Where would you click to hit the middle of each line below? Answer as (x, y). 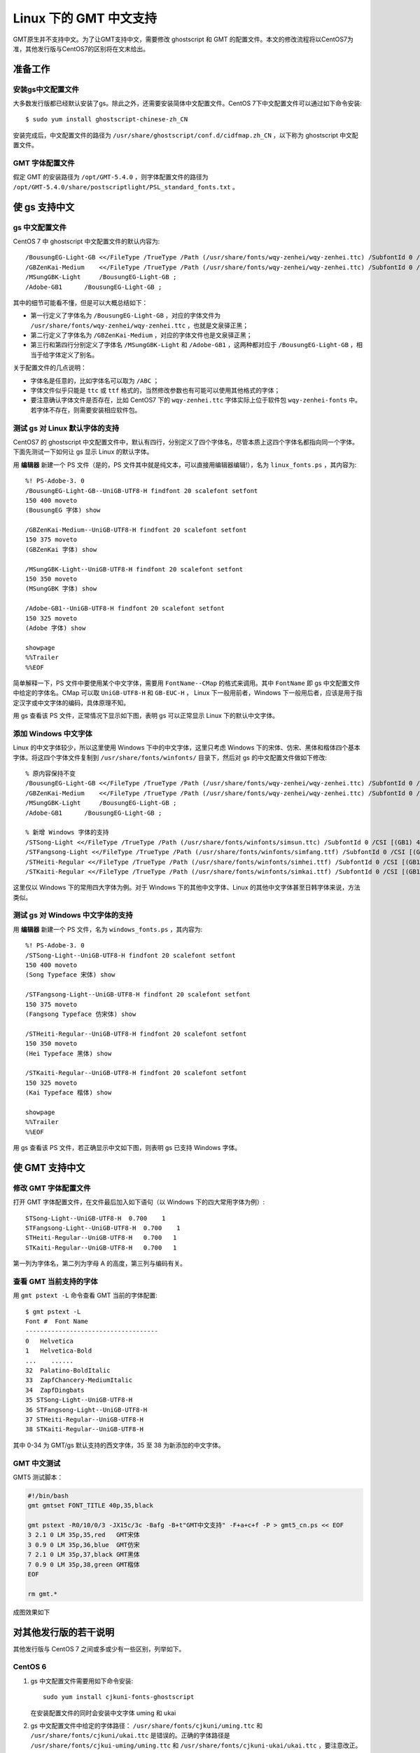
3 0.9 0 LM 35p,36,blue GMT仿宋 (84, 1545)
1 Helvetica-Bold (59, 1351)
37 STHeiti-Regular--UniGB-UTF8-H (84, 1420)
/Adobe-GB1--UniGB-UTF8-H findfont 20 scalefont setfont (125, 609)
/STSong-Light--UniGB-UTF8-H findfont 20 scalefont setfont (131, 955)
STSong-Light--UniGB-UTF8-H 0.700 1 (96, 1218)
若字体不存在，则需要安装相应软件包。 (86, 410)
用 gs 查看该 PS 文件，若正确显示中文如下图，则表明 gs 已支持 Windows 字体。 (127, 1148)
